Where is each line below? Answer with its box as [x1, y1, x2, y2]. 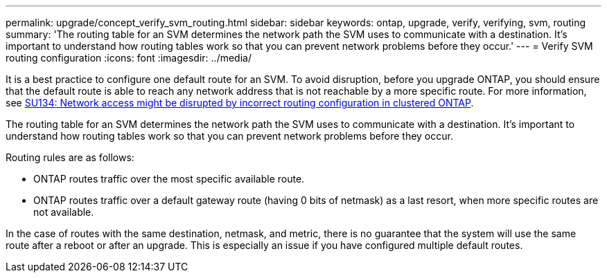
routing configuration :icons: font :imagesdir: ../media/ [6, 52, 252, 64]
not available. [33, 206, 94, 218]
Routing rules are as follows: [6, 151, 134, 163]
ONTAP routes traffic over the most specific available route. [33, 173, 305, 185]
